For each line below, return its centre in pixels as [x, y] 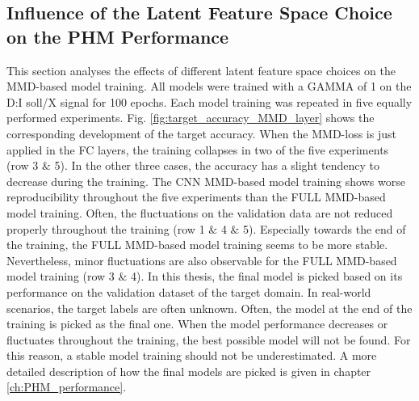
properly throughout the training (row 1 [106, 228]
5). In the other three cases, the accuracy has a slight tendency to [217, 165]
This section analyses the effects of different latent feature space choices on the [201, 70]
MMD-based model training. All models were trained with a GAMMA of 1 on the [209, 86]
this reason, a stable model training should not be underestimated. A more [192, 355]
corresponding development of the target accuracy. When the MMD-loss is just [201, 133]
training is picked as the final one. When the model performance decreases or [197, 324]
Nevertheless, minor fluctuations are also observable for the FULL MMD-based [202, 260]
